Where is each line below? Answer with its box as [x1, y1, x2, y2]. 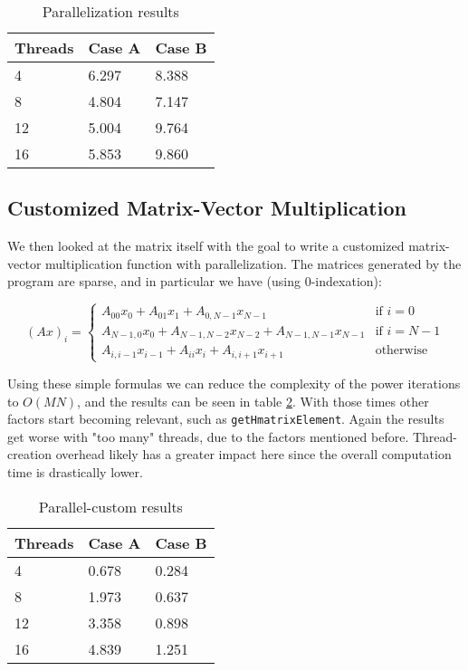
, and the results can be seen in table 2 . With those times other [77, 391, 429, 410]
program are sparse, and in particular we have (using [7, 272, 301, 291]
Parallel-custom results [38, 495, 183, 517]
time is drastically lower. [7, 462, 143, 481]
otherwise [375, 344, 428, 358]
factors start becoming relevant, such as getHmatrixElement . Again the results [7, 409, 444, 428]
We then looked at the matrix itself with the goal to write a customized [7, 236, 405, 255]
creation [7, 445, 53, 464]
